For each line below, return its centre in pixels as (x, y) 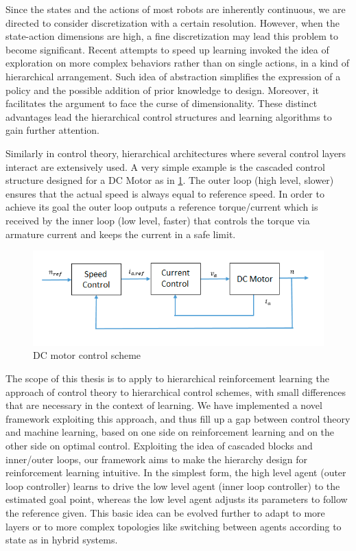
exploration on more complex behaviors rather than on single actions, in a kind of (177, 63)
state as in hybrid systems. (62, 540)
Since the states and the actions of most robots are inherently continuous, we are (176, 9)
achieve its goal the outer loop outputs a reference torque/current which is (162, 207)
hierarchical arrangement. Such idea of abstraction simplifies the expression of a (173, 76)
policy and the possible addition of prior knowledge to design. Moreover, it (162, 90)
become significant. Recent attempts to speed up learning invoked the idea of (167, 49)
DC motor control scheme (87, 355)
